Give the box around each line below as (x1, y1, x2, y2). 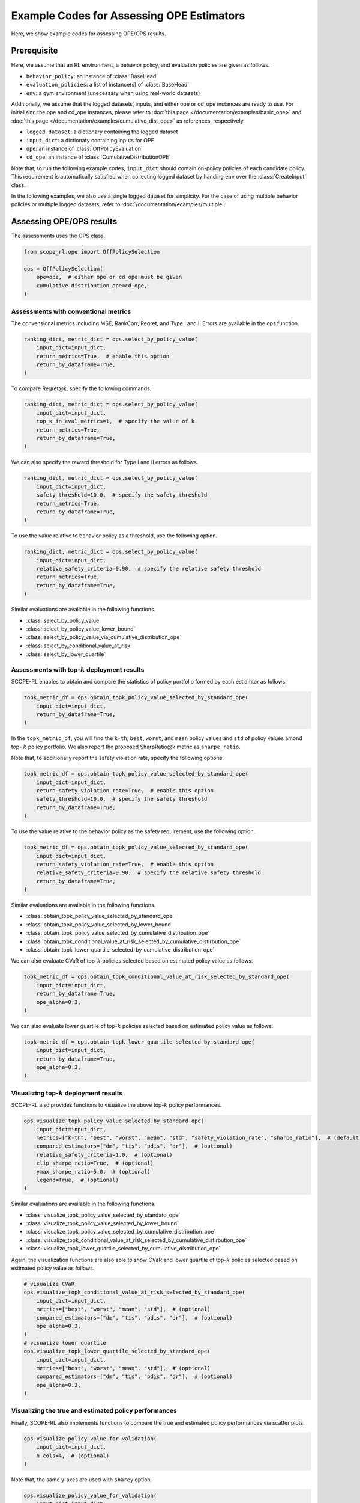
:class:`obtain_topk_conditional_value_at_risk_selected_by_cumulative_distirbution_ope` (26, 938, 241, 945)
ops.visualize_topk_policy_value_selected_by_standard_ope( (23, 1118, 205, 1124)
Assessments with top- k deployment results (11, 665, 145, 673)
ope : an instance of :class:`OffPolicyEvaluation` (26, 145, 143, 152)
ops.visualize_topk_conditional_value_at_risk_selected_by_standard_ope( (23, 1289, 245, 1296)
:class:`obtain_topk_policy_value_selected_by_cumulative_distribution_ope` (26, 929, 210, 937)
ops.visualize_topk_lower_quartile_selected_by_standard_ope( (23, 1348, 211, 1355)
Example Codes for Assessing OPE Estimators (11, 9, 245, 22)
